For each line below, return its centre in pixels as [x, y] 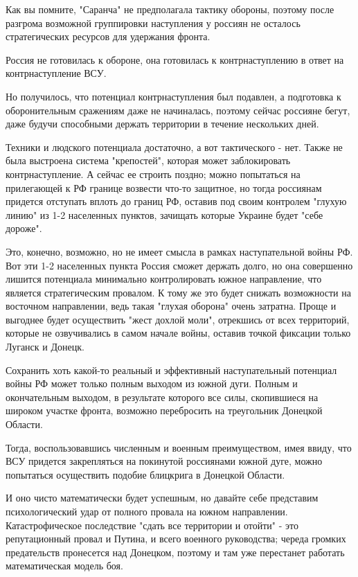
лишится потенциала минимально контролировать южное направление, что [164, 279]
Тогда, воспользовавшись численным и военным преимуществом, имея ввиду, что [179, 447]
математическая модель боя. [64, 566]
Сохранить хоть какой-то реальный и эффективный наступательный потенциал [171, 370]
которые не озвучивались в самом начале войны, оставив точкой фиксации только [178, 333]
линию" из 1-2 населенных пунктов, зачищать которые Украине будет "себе [164, 214]
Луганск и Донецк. [45, 347]
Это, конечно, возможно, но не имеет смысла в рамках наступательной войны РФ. [179, 251]
